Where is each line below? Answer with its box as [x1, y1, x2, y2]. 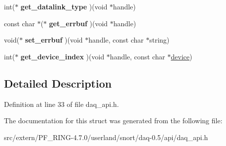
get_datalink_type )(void [20, 1, 108, 11]
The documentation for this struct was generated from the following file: [4, 115, 223, 126]
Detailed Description [4, 75, 112, 91]
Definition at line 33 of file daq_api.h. [4, 98, 119, 109]
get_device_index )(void [20, 51, 105, 61]
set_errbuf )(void [25, 35, 83, 45]
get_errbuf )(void [49, 18, 108, 28]
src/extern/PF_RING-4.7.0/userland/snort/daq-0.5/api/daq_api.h [4, 132, 208, 142]
